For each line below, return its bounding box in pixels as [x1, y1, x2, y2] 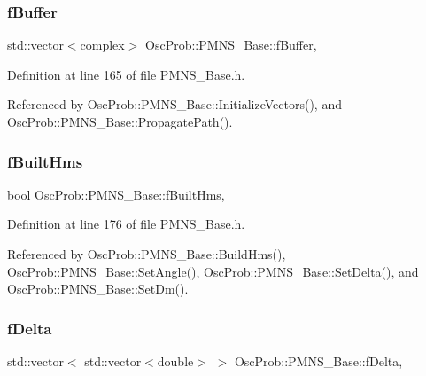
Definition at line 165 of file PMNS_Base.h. [7, 65, 245, 83]
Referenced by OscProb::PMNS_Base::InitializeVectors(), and [7, 95, 342, 114]
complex [80, 35, 125, 54]
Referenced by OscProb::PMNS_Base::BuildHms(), [7, 245, 286, 262]
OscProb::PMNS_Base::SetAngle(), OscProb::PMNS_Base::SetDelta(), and [7, 262, 419, 280]
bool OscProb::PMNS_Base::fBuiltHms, [7, 184, 225, 203]
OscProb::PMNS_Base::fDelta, [234, 352, 403, 370]
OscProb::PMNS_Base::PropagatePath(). [7, 113, 233, 130]
